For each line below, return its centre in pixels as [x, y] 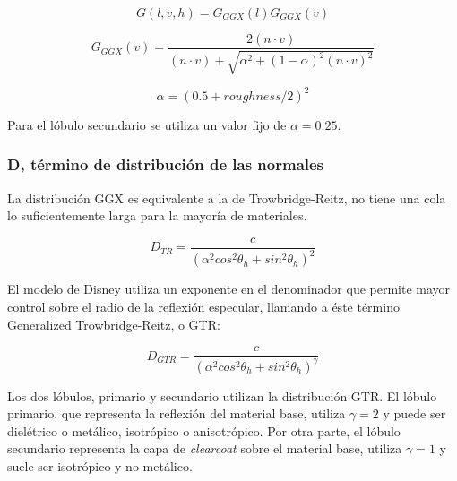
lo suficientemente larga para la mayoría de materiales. [157, 215]
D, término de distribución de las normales [166, 164]
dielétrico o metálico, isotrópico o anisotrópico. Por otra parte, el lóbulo [204, 430]
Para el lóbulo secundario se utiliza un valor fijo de [147, 124]
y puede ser [414, 413]
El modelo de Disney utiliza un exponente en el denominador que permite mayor [229, 289]
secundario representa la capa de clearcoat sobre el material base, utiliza [205, 448]
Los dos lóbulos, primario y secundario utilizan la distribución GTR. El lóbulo [222, 395]
